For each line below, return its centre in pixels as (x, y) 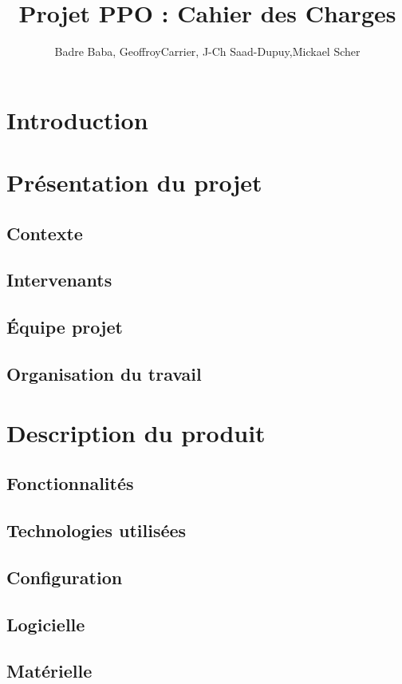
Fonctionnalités (70, 483)
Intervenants (59, 280)
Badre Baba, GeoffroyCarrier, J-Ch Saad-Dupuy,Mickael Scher (207, 51)
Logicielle (46, 624)
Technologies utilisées (97, 530)
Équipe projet (65, 327)
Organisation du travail (104, 374)
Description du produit (136, 432)
